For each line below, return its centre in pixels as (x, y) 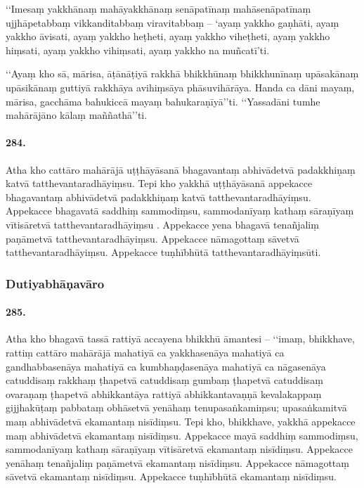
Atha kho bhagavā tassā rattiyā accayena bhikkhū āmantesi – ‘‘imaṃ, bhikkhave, (180, 339)
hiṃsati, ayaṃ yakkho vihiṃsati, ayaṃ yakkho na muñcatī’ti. (138, 50)
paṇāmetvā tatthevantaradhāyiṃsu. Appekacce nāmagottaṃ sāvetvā (152, 238)
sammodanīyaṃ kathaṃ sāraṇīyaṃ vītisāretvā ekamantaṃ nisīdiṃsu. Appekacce (179, 449)
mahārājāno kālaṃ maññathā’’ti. (77, 115)
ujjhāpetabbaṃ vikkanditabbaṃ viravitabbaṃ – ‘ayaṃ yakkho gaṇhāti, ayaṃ (173, 22)
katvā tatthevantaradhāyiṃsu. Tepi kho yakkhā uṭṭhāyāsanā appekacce (159, 183)
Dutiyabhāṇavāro (55, 283)
